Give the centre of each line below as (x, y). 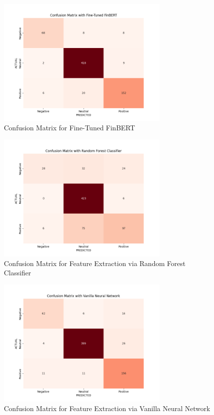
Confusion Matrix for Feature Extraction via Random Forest (95, 263)
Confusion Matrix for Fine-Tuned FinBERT (70, 128)
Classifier (18, 273)
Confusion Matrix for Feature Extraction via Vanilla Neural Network (107, 408)
